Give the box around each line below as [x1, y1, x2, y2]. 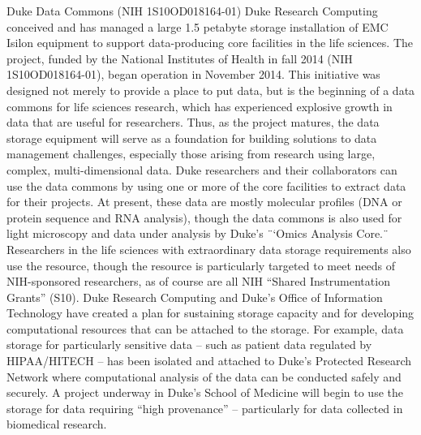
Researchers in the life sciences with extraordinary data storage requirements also [6, 240, 411, 257]
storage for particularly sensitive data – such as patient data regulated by [6, 336, 372, 353]
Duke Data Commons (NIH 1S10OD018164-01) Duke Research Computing [6, 2, 378, 19]
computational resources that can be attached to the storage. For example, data [6, 320, 404, 337]
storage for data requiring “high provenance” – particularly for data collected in [6, 399, 403, 416]
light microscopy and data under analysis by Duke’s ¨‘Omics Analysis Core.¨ [6, 225, 389, 242]
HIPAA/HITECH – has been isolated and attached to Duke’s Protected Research [6, 352, 412, 369]
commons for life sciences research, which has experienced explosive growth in [6, 97, 393, 114]
